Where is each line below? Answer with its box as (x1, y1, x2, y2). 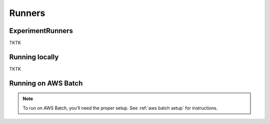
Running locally (9, 52, 59, 61)
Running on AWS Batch (9, 79, 83, 87)
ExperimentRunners (9, 26, 73, 35)
